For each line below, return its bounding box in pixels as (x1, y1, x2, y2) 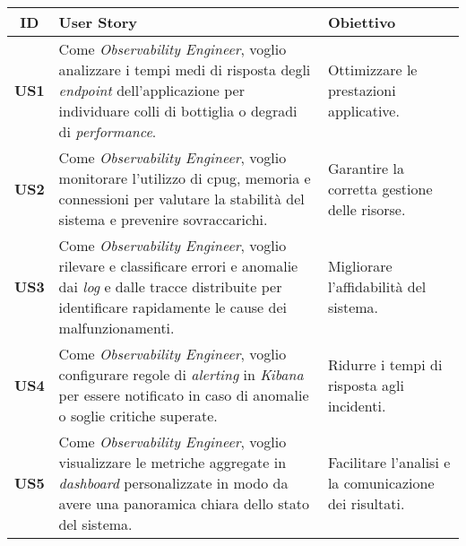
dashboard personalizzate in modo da (58, 472, 289, 493)
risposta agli (327, 374, 405, 395)
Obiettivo (327, 12, 396, 32)
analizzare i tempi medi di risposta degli (58, 59, 311, 80)
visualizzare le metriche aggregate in (58, 452, 287, 472)
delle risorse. (327, 198, 406, 220)
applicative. (327, 100, 400, 121)
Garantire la (327, 157, 404, 178)
